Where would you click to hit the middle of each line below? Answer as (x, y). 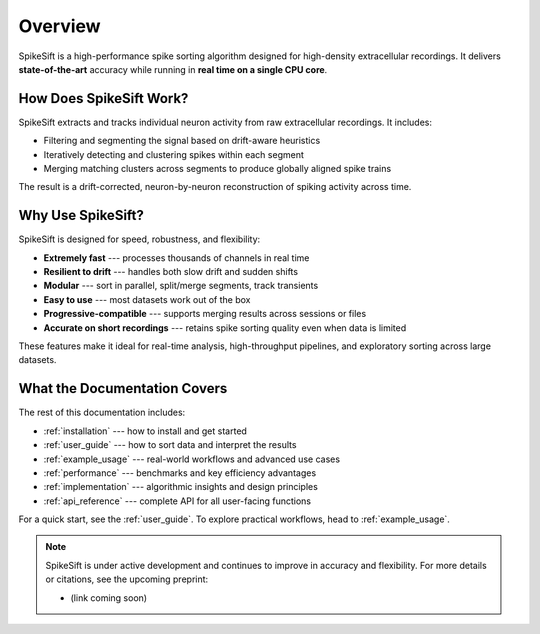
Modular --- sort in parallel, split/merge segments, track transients (181, 286)
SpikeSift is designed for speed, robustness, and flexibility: (139, 239)
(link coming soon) (109, 597)
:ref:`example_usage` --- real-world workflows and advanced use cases (191, 459)
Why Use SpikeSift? (81, 215)
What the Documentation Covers (123, 388)
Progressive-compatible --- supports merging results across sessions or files (205, 314)
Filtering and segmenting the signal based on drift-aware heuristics (182, 141)
